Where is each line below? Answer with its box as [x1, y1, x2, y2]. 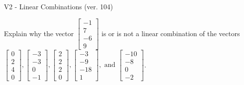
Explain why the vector [4, 28, 74, 38]
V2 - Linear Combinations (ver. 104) [4, 1, 113, 11]
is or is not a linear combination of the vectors [102, 28, 240, 38]
